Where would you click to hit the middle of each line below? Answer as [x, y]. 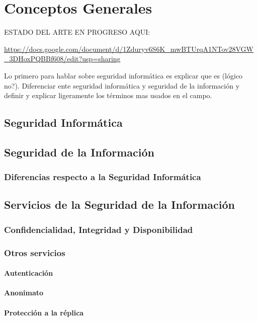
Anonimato [24, 293]
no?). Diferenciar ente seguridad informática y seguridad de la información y [122, 85]
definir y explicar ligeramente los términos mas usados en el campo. [108, 95]
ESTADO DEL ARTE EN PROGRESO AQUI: [77, 32]
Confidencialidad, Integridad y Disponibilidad [99, 229]
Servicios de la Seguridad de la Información [119, 205]
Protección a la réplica [44, 312]
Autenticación [29, 273]
